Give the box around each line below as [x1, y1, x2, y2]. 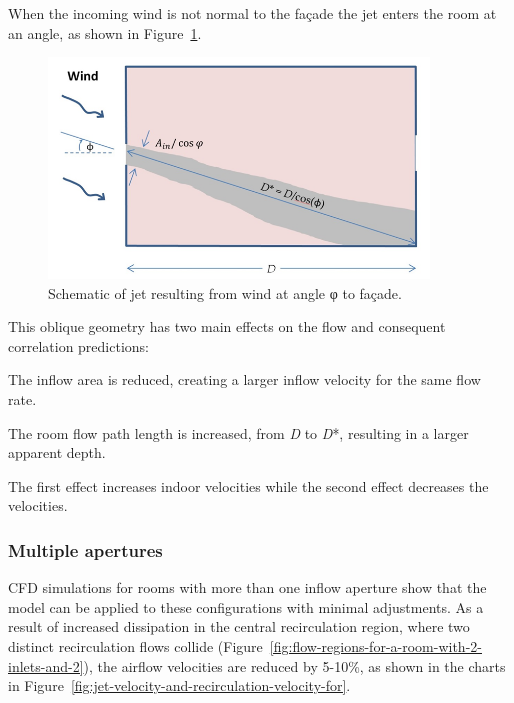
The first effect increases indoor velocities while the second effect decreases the [8, 475, 489, 496]
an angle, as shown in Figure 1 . [8, 22, 202, 43]
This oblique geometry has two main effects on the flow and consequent [8, 316, 446, 337]
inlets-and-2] [8, 655, 84, 676]
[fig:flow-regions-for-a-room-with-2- [269, 636, 482, 657]
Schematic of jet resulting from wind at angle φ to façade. [48, 282, 402, 303]
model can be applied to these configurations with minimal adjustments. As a [8, 596, 484, 617]
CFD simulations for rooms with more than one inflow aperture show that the [8, 577, 487, 598]
